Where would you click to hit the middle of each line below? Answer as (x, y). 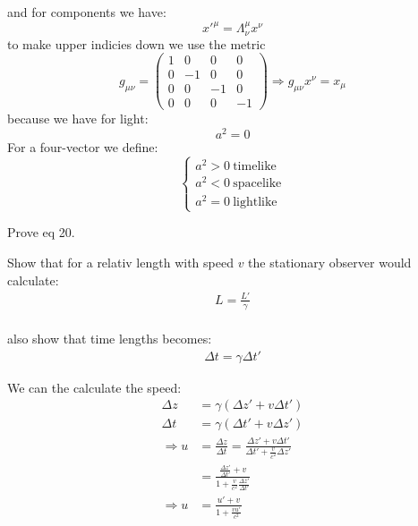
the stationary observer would (330, 263)
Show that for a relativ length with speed (120, 263)
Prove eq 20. (41, 232)
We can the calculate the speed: (94, 387)
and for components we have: (87, 12)
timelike (255, 166)
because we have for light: (78, 119)
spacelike (257, 184)
